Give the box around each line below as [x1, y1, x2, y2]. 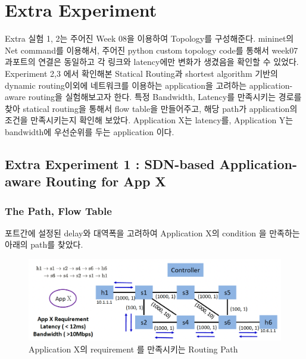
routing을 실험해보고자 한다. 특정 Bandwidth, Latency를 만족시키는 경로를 [28, 90, 302, 103]
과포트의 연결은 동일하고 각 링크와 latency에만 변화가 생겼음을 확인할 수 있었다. [5, 55, 299, 68]
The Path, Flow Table [5, 203, 112, 218]
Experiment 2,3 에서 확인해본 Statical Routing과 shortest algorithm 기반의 [5, 67, 278, 79]
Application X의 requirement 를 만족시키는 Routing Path [29, 342, 238, 355]
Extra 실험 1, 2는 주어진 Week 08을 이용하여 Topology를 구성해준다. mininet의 [5, 32, 294, 45]
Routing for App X [45, 172, 166, 191]
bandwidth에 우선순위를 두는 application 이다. [5, 125, 174, 138]
